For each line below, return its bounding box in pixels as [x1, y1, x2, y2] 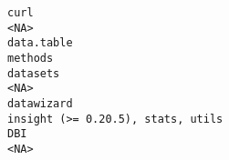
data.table [7, 36, 73, 50]
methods [7, 51, 54, 65]
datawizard [7, 96, 73, 110]
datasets [7, 66, 60, 80]
